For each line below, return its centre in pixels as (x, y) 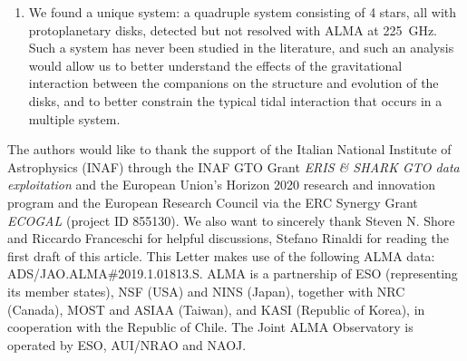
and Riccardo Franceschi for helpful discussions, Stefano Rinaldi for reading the (228, 238)
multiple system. (74, 118)
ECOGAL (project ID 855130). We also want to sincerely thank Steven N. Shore (231, 220)
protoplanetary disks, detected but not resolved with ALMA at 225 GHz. (233, 29)
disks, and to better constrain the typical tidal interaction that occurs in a (235, 100)
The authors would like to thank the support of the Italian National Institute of (229, 149)
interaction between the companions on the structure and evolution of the (233, 83)
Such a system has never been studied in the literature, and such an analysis (241, 48)
